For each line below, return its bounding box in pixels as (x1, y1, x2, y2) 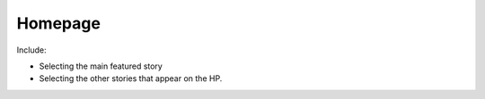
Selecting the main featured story (39, 61, 163, 71)
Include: (16, 45, 47, 55)
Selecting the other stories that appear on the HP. (39, 73, 223, 84)
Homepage (16, 13, 101, 33)
